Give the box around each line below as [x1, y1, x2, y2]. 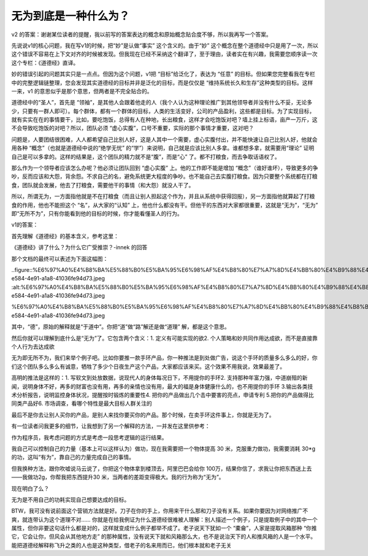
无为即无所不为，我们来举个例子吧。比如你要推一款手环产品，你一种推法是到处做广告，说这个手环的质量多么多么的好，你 [11, 354, 318, 361]
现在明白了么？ [11, 485, 49, 492]
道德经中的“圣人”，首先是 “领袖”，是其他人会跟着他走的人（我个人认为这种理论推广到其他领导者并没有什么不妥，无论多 [11, 99, 313, 106]
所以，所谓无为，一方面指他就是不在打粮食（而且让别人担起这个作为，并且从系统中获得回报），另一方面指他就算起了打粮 [11, 193, 315, 200]
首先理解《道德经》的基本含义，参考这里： [11, 232, 119, 239]
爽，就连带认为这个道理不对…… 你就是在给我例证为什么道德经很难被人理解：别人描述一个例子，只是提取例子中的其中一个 [11, 515, 318, 523]
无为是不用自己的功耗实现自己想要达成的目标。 [11, 496, 130, 503]
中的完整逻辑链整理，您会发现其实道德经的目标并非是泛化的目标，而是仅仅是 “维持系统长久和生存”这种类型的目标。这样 [11, 79, 313, 86]
